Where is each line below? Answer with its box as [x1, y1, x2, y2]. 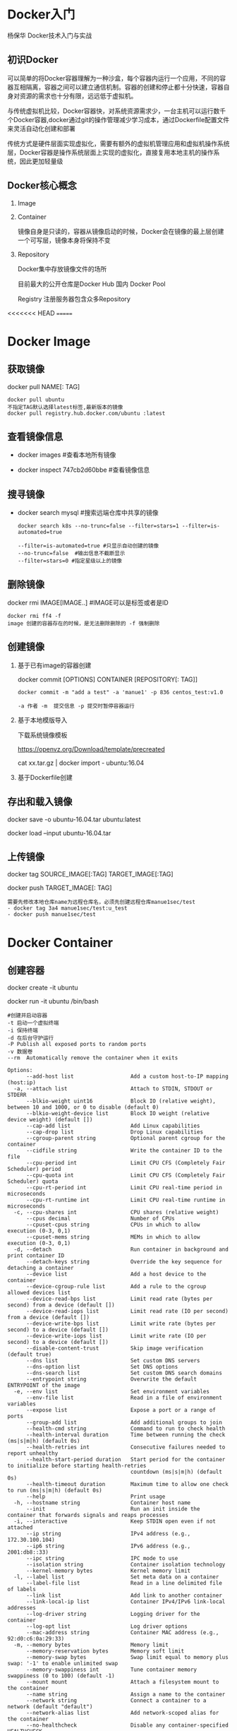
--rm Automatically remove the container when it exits [7, 1054, 178, 1061]
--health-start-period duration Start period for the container [25, 1456, 226, 1463]
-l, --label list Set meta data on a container [13, 1574, 219, 1581]
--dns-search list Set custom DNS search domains [25, 1369, 222, 1377]
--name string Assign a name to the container [25, 1691, 226, 1699]
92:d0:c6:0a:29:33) [7, 1636, 65, 1643]
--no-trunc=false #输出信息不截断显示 [17, 550, 126, 557]
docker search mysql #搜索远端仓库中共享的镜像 [17, 508, 159, 517]
